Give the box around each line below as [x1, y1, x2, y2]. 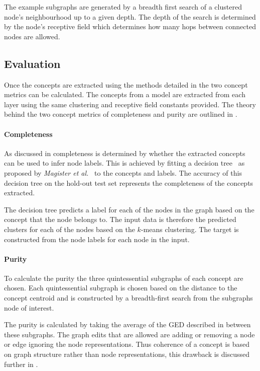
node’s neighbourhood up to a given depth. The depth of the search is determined [4, 11, 256, 22]
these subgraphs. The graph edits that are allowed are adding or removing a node [4, 329, 255, 339]
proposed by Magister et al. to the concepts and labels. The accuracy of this [4, 167, 242, 178]
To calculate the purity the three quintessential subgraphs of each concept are [4, 272, 243, 283]
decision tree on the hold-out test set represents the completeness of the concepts [4, 177, 253, 188]
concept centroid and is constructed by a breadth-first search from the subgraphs [4, 292, 253, 303]
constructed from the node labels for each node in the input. [4, 234, 190, 244]
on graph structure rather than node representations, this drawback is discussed [4, 349, 250, 359]
